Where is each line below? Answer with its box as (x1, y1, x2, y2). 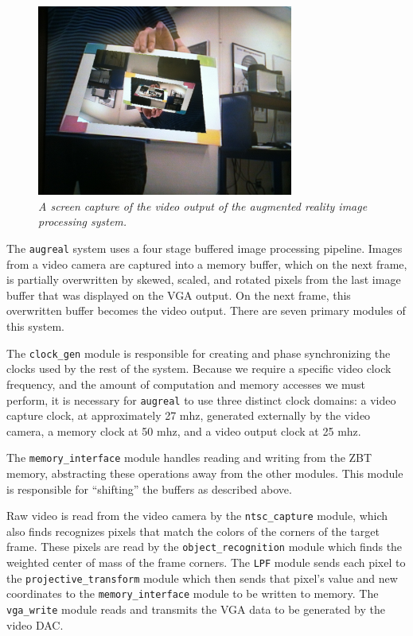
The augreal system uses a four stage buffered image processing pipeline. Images (6, 240, 403, 257)
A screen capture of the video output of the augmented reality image (38, 197, 368, 214)
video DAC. (6, 616, 64, 633)
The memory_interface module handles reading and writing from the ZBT (6, 449, 372, 466)
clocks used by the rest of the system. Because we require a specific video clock (6, 360, 392, 377)
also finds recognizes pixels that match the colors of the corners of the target (6, 522, 380, 539)
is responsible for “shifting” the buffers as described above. (6, 480, 292, 497)
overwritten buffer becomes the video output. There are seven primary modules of (6, 302, 406, 319)
